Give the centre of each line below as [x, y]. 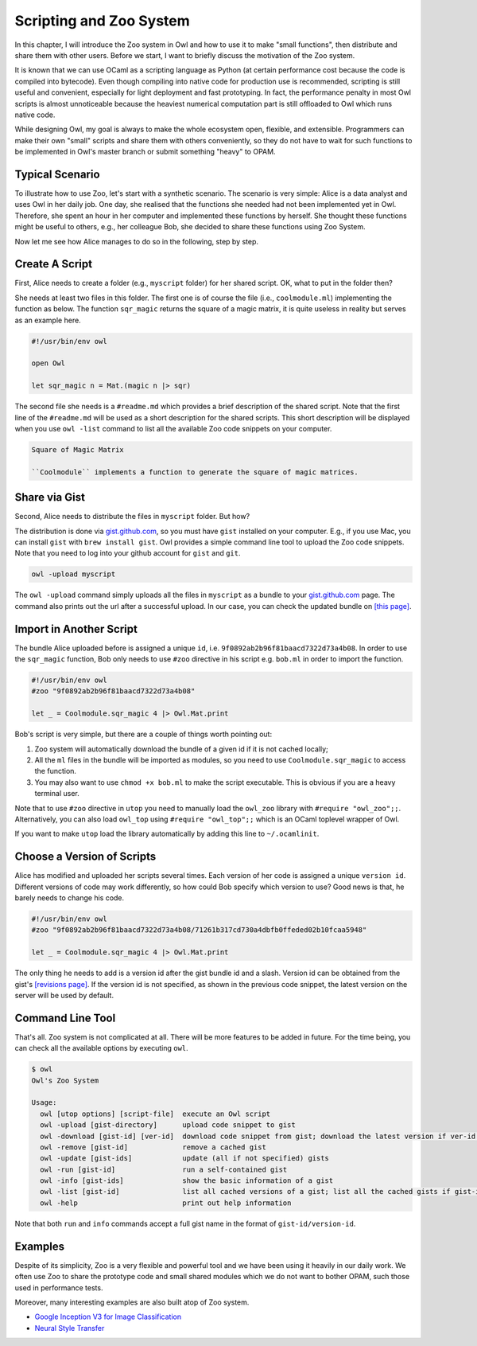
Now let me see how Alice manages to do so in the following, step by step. [136, 241]
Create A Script [54, 264]
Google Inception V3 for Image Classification [108, 1317]
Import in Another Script [76, 629]
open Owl [48, 363]
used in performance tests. [59, 1287]
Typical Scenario [57, 174]
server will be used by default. [64, 995]
